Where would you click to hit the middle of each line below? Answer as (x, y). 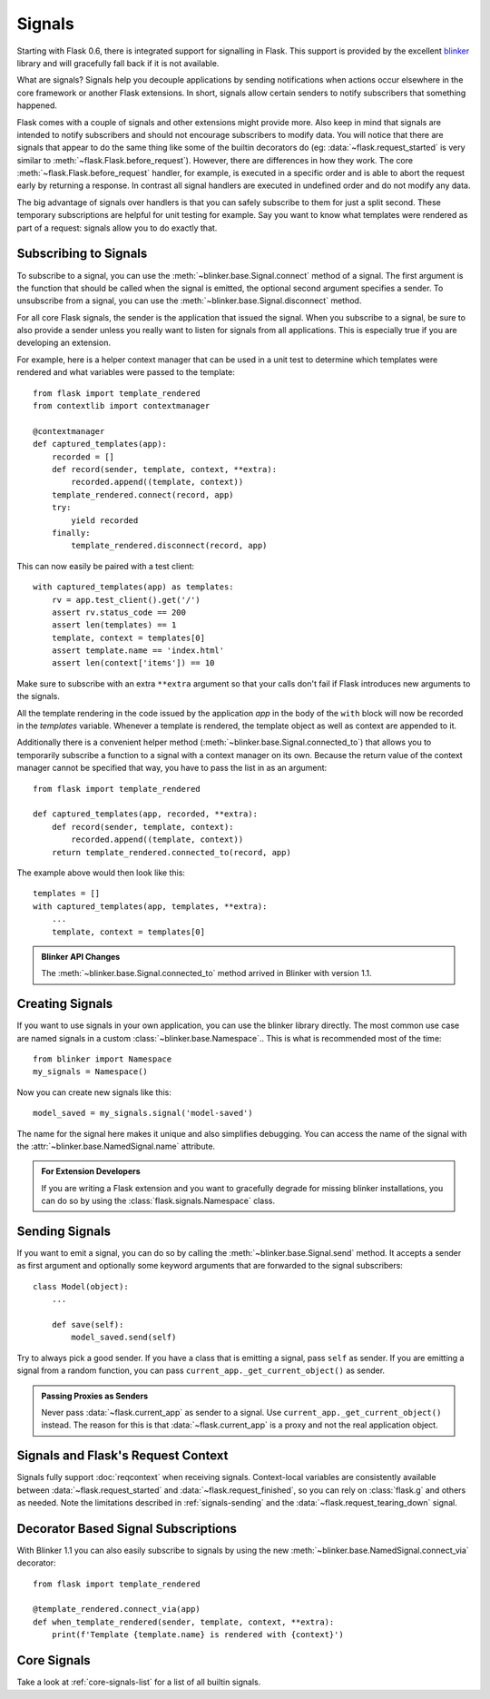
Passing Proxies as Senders (95, 1396)
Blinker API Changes (81, 956)
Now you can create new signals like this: (94, 1092)
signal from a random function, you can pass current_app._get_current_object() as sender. (201, 1370)
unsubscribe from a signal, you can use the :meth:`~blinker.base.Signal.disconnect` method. (189, 301)
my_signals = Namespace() (91, 1072)
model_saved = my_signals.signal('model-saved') (143, 1113)
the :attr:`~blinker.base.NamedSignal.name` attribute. (116, 1146)
